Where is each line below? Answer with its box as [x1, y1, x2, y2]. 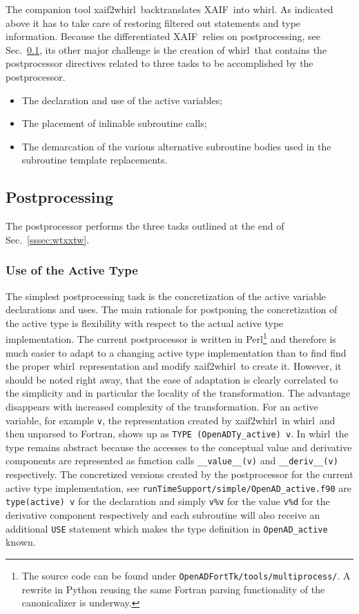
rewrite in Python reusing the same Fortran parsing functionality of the [21, 582, 325, 596]
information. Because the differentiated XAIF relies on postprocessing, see [6, 29, 320, 43]
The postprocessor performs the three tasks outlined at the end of [6, 219, 284, 233]
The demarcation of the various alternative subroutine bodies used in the [21, 139, 331, 153]
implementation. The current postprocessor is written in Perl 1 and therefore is [6, 330, 336, 346]
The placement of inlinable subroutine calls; [21, 116, 207, 130]
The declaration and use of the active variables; [21, 92, 223, 107]
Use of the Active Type [6, 261, 138, 279]
